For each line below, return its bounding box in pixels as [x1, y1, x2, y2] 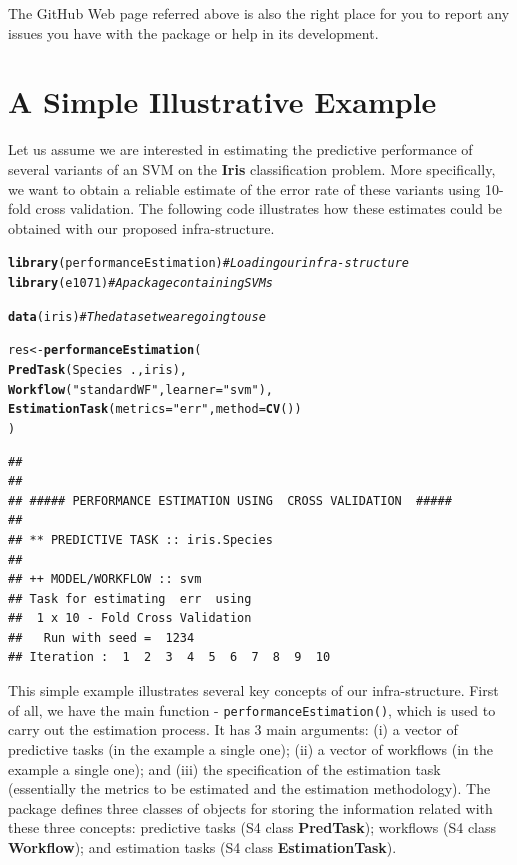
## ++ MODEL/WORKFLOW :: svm [8, 572, 202, 587]
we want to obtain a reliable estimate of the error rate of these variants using [8, 178, 481, 199]
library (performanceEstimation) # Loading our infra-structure [8, 256, 409, 271]
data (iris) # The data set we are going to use [8, 309, 266, 324]
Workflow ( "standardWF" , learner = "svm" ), [8, 382, 273, 397]
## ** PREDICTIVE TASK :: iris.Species [8, 532, 273, 547]
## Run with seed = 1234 [8, 630, 195, 645]
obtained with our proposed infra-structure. [8, 217, 275, 238]
